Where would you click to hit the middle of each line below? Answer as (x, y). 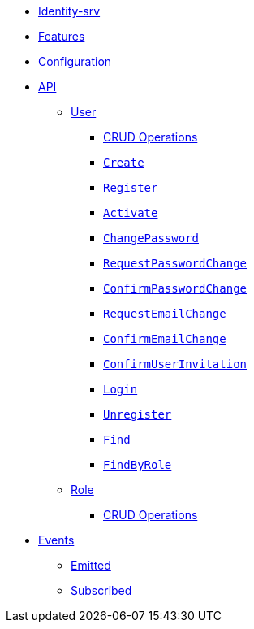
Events (56, 540)
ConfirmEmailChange (165, 339)
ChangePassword (151, 238)
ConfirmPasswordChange (175, 288)
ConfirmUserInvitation (175, 364)
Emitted (91, 565)
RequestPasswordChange (175, 263)
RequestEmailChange (165, 314)
